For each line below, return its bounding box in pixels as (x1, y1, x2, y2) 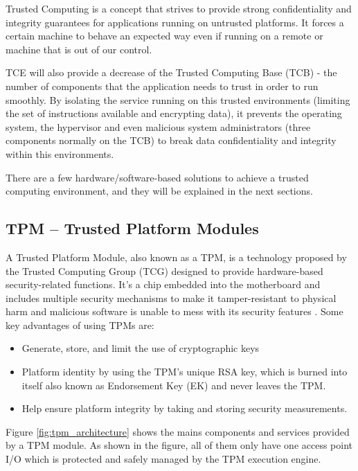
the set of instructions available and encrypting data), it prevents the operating (6, 106, 342, 121)
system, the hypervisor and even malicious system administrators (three (6, 119, 311, 134)
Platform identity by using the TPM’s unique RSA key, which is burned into (21, 364, 348, 379)
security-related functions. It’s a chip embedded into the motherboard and (6, 277, 321, 292)
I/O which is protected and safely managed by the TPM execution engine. (6, 452, 321, 466)
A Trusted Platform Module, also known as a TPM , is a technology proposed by (6, 249, 347, 264)
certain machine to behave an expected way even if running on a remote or (6, 28, 323, 43)
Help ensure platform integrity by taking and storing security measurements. (21, 401, 348, 416)
